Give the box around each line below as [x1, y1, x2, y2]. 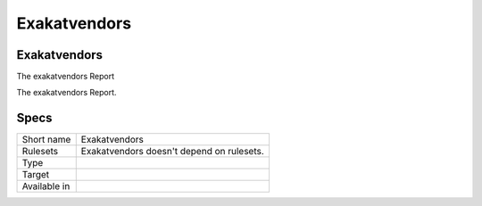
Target [21, 169, 50, 181]
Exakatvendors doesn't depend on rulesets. [80, 145, 265, 158]
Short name [21, 134, 71, 146]
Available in [21, 180, 71, 193]
